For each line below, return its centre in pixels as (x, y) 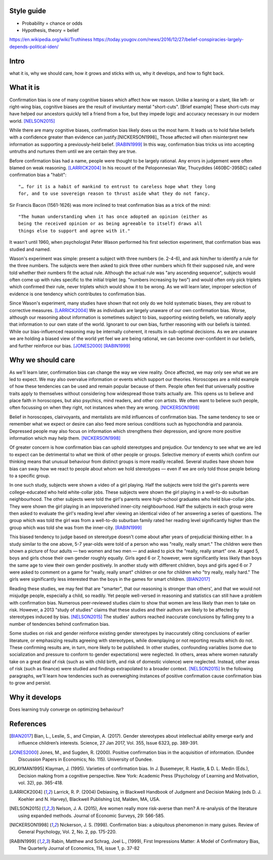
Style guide (28, 11)
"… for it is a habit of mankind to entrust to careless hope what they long (117, 186)
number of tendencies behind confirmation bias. (59, 624)
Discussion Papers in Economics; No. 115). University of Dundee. (86, 759)
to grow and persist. (30, 682)
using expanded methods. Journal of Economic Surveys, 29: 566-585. (92, 815)
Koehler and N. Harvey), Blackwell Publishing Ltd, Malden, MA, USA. (89, 799)
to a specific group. (30, 476)
